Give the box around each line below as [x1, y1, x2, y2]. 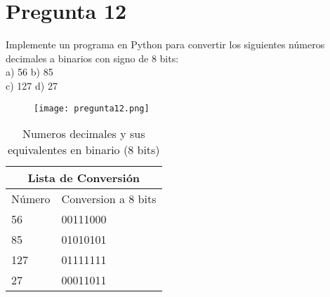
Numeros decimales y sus [22, 125, 145, 142]
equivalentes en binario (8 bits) [7, 141, 160, 158]
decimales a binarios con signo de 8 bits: [6, 50, 179, 65]
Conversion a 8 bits [61, 191, 157, 207]
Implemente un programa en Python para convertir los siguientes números [6, 37, 325, 52]
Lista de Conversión [27, 170, 140, 186]
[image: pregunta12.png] [34, 103, 150, 113]
